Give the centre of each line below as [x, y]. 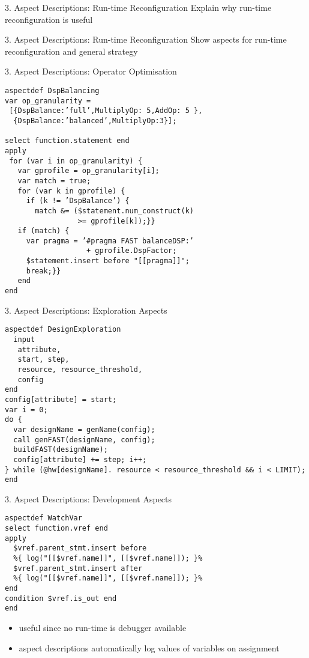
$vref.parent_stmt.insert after [78, 568]
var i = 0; [26, 410]
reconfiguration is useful [49, 19]
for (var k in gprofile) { [71, 191]
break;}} [43, 271]
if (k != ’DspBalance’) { [78, 201]
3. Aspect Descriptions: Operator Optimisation [91, 71]
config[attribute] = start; [61, 399]
